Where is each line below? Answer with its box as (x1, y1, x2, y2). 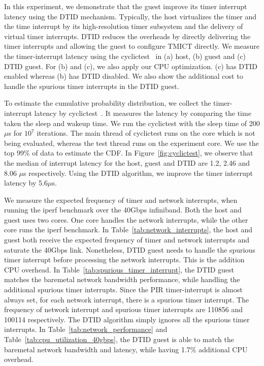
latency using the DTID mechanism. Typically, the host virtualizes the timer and (4, 11, 256, 21)
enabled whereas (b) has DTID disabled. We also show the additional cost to (4, 71, 243, 81)
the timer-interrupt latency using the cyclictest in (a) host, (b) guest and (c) (4, 50, 246, 61)
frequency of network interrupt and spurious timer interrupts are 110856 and (4, 304, 243, 315)
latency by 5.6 (4, 177, 48, 188)
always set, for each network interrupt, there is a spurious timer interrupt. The (4, 294, 249, 304)
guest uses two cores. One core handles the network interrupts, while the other (4, 214, 248, 225)
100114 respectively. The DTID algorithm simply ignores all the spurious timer (4, 314, 250, 324)
